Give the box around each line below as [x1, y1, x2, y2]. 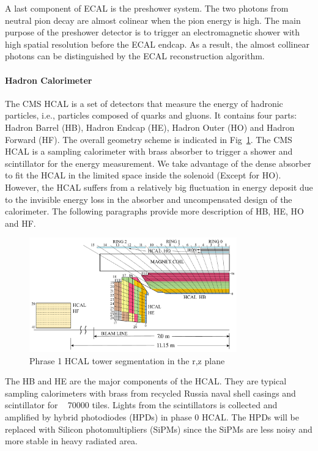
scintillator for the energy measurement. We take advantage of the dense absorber [5, 156, 311, 169]
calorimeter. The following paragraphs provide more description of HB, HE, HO [5, 205, 304, 218]
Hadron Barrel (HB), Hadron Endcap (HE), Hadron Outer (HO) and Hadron [5, 120, 295, 133]
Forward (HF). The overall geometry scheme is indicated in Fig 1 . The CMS [5, 133, 292, 145]
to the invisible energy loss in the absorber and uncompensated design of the [5, 193, 292, 205]
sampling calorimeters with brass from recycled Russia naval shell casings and [5, 386, 296, 399]
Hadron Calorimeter [5, 73, 92, 86]
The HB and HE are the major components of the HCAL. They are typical [5, 375, 287, 387]
